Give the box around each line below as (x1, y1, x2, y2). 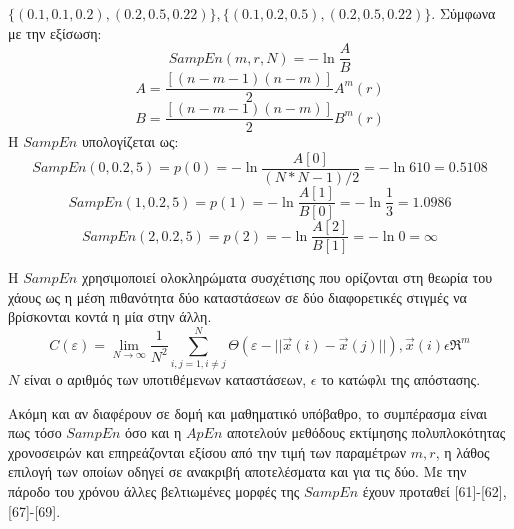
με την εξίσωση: (8, 22, 102, 43)
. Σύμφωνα (431, 3, 496, 23)
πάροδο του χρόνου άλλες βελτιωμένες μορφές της (8, 481, 300, 502)
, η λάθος (435, 441, 490, 462)
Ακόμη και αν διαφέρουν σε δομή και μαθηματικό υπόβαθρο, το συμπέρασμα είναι (8, 402, 488, 423)
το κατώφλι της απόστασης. (321, 369, 481, 390)
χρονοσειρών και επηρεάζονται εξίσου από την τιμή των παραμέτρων (8, 441, 407, 462)
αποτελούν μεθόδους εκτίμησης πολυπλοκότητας (226, 422, 506, 443)
